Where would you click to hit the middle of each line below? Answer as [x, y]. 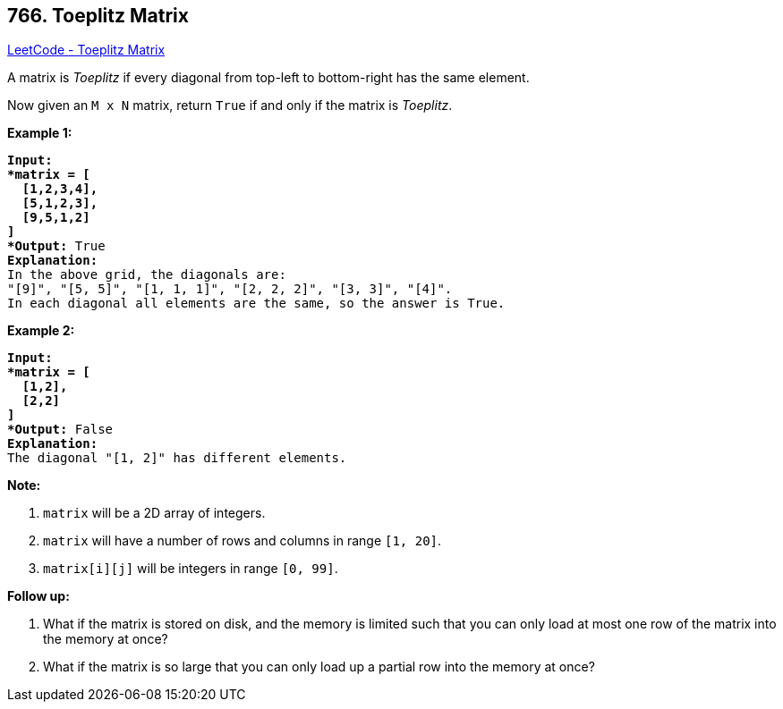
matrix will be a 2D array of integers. [154, 513]
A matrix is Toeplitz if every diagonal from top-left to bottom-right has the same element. [268, 78]
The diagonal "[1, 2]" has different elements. [177, 458]
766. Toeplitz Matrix [98, 16]
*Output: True [56, 246]
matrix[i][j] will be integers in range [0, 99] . [191, 569]
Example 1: [40, 133]
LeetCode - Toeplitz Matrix [86, 50]
